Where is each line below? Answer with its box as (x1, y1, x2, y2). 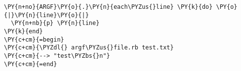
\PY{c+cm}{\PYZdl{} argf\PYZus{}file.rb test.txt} (4, 44, 174, 51)
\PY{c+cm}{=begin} (4, 36, 64, 43)
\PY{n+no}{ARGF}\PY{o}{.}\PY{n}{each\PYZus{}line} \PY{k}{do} (4, 3, 213, 10)
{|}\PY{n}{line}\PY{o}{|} (4, 11, 89, 19)
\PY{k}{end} (4, 27, 43, 35)
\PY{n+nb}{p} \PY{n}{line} (11, 20, 100, 27)
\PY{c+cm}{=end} (4, 60, 57, 68)
